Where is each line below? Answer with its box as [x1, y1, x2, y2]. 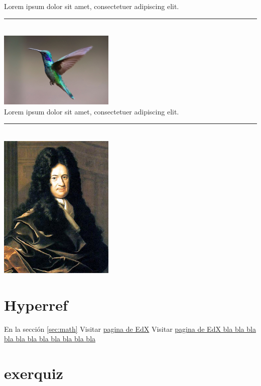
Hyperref [4, 294, 68, 315]
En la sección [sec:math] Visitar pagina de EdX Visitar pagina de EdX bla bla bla [4, 323, 256, 334]
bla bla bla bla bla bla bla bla [4, 333, 96, 344]
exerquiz [4, 363, 63, 383]
